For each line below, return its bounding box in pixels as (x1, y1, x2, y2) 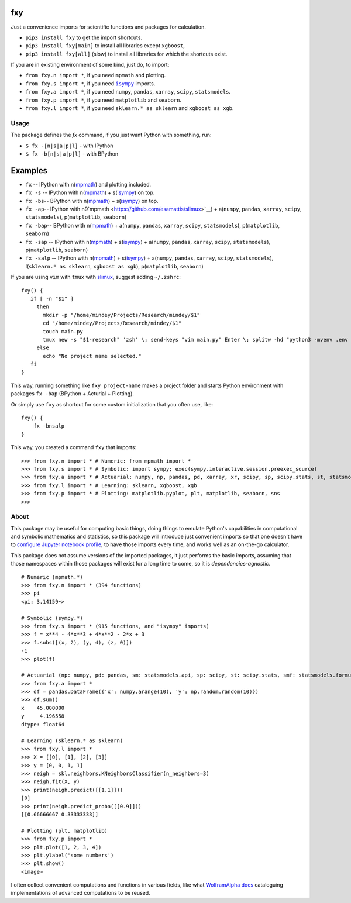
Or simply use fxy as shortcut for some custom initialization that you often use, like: (11, 401, 214, 408)
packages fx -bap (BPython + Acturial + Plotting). (11, 390, 135, 397)
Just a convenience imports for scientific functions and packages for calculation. (11, 23, 206, 30)
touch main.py (43, 328, 83, 335)
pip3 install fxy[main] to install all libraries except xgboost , (25, 42, 185, 49)
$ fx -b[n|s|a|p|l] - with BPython (25, 150, 119, 157)
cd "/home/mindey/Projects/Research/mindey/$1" (43, 320, 182, 327)
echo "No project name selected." (43, 353, 142, 359)
